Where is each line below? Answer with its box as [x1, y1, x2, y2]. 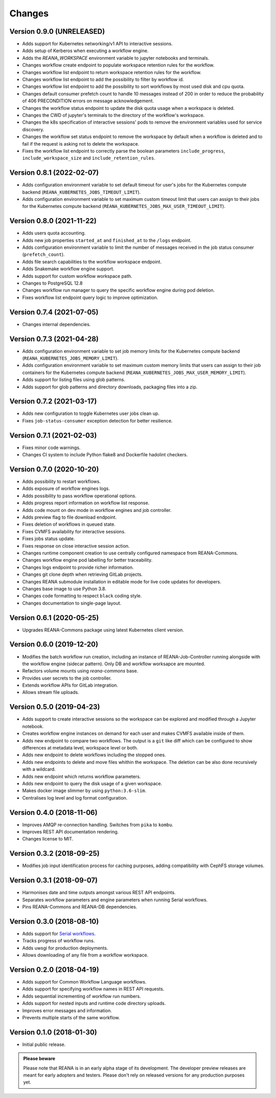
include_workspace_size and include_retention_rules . [22, 155, 155, 161]
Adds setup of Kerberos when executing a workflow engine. [22, 48, 149, 54]
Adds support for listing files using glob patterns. [22, 377, 125, 383]
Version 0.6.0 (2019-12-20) [9, 640, 99, 649]
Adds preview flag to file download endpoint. [22, 514, 117, 521]
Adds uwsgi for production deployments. [22, 945, 108, 951]
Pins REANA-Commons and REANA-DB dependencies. [22, 903, 137, 909]
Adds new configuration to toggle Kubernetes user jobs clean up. [22, 410, 159, 416]
